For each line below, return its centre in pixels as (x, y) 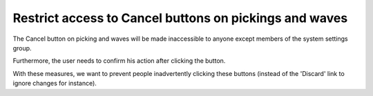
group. (22, 48)
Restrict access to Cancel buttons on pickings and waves (180, 18)
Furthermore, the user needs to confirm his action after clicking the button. (119, 61)
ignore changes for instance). (55, 84)
